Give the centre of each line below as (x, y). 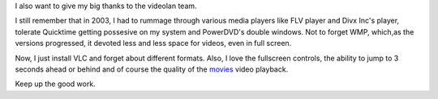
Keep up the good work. (56, 84)
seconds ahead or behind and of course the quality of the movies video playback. (152, 69)
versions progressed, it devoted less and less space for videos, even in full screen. (153, 43)
